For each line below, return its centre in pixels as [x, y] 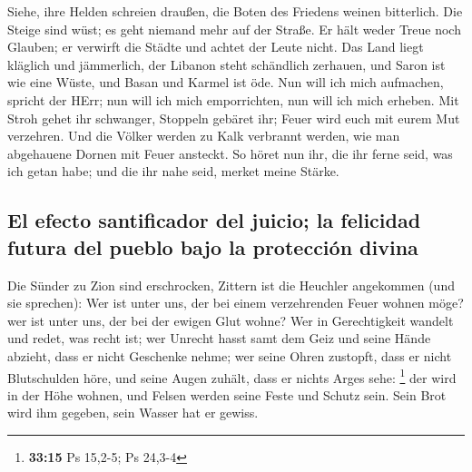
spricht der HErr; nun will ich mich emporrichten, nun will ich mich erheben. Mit [233, 99]
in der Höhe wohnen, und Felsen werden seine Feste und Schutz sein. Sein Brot [227, 394]
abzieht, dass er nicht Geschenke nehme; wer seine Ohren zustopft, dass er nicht [230, 355]
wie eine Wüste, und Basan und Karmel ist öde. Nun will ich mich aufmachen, [226, 82]
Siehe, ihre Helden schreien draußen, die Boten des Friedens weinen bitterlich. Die [235, 11]
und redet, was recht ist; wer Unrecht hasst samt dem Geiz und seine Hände [219, 338]
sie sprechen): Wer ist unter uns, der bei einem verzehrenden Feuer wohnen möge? [236, 303]
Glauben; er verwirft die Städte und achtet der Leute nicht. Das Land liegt [216, 47]
